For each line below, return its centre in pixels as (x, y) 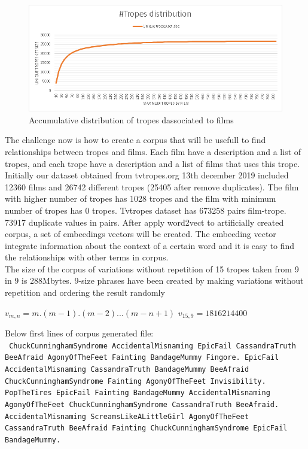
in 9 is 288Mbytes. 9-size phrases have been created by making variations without (154, 280)
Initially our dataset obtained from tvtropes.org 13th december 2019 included (147, 175)
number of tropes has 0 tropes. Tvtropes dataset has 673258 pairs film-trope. (146, 210)
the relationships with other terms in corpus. (87, 257)
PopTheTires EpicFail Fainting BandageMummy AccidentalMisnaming (138, 393)
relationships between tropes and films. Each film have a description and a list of (153, 151)
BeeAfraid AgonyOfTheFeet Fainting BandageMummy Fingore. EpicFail (142, 358)
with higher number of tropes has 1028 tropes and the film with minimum (141, 198)
